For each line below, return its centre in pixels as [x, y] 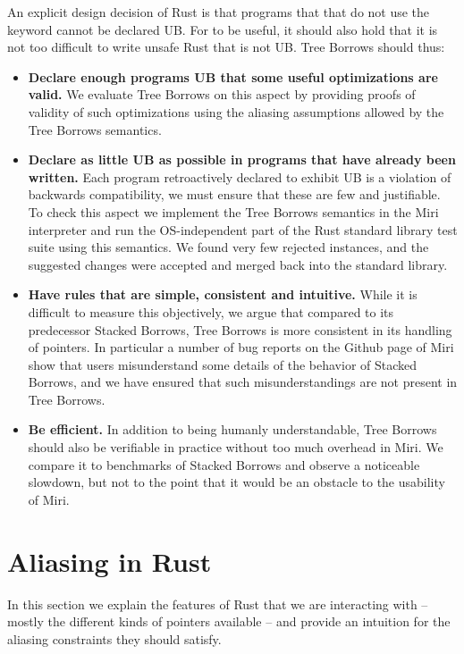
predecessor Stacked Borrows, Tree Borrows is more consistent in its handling [240, 329]
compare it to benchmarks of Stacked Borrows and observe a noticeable [224, 464]
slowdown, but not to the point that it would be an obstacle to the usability [236, 482]
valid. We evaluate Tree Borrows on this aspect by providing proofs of [222, 94]
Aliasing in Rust [110, 561]
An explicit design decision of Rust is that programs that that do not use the [219, 12]
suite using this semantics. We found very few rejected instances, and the [228, 247]
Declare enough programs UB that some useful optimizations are [233, 76]
